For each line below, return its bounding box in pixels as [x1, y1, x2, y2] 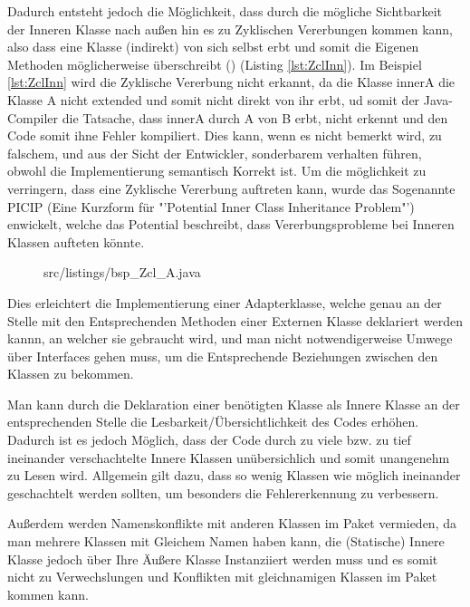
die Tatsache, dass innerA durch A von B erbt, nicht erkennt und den [62, 108, 448, 127]
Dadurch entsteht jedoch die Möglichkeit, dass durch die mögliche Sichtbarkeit [7, 2, 443, 20]
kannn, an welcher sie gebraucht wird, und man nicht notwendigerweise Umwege [7, 329, 453, 348]
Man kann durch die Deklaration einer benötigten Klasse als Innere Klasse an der [7, 394, 460, 413]
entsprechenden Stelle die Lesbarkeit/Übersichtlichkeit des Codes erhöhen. [7, 412, 419, 431]
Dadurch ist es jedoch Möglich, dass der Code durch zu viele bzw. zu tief [7, 430, 411, 449]
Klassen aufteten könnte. [7, 232, 145, 251]
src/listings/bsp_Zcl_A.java [43, 263, 201, 282]
